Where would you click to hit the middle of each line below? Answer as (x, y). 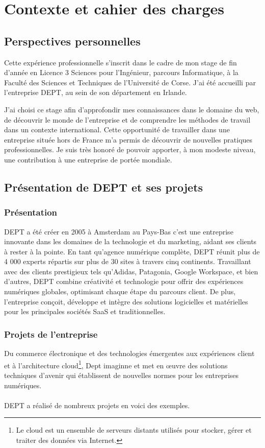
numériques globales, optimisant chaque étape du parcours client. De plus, (120, 291)
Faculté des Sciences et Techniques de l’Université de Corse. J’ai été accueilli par (130, 82)
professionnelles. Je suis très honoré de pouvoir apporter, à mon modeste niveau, (130, 149)
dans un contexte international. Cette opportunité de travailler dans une (117, 129)
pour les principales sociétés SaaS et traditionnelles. (85, 311)
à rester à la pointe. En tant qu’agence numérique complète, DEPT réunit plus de (132, 251)
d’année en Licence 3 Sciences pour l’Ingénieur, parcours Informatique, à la (121, 72)
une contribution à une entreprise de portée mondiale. (88, 159)
